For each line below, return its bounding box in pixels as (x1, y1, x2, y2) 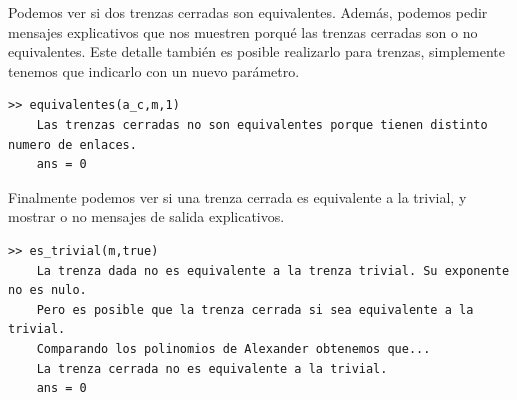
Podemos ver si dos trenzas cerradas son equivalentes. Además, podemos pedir (8, 2, 488, 22)
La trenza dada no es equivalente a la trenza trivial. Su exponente (36, 263, 510, 278)
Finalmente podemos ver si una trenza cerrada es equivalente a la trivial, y (8, 186, 467, 207)
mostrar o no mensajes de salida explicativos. (8, 206, 285, 227)
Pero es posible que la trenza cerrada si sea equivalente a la (36, 302, 474, 317)
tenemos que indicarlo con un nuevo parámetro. (8, 60, 300, 81)
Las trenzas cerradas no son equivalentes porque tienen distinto (36, 117, 488, 132)
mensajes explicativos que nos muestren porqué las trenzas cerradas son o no (8, 21, 478, 42)
